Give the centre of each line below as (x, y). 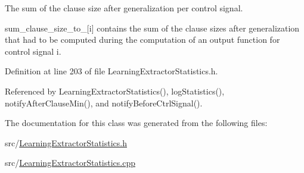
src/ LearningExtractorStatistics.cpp (70, 163)
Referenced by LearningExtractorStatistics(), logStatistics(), (115, 91)
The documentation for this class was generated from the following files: (136, 123)
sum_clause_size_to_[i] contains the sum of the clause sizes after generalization (152, 28)
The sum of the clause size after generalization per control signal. (124, 8)
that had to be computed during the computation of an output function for (142, 40)
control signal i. (33, 51)
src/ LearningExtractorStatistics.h (66, 142)
